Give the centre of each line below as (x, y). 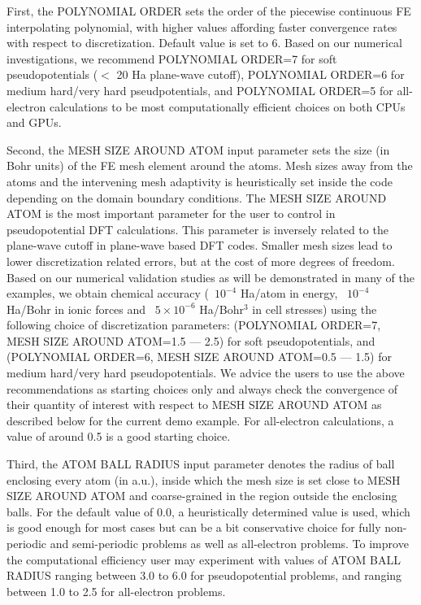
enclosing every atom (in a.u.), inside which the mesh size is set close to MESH (204, 479)
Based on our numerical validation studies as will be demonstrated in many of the (210, 277)
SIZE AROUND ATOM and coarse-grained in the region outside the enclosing (202, 496)
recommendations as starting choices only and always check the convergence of (202, 388)
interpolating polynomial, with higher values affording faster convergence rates (202, 26)
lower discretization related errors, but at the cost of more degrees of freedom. (201, 261)
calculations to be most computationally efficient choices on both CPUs (227, 106)
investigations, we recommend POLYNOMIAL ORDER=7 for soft (172, 58)
